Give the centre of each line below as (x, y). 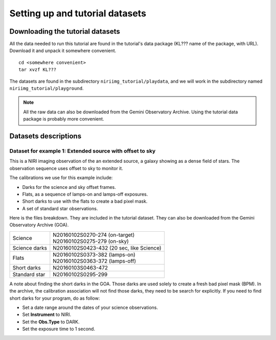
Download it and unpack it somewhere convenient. (63, 51)
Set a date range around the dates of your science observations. (90, 308)
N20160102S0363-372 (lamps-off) (95, 261)
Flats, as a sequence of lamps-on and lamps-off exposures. (85, 194)
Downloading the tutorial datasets (65, 31)
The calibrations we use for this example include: (61, 178)
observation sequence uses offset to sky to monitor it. (66, 168)
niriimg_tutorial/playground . (47, 88)
